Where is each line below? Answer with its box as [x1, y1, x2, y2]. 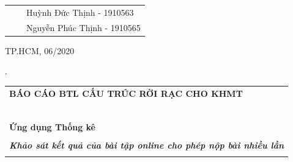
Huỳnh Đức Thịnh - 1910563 [26, 5, 134, 18]
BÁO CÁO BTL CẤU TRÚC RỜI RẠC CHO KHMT [9, 86, 243, 99]
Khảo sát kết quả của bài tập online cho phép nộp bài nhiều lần [9, 138, 284, 151]
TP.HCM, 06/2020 [5, 44, 75, 57]
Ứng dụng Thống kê [9, 120, 95, 133]
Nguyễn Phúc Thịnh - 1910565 [26, 21, 141, 33]
